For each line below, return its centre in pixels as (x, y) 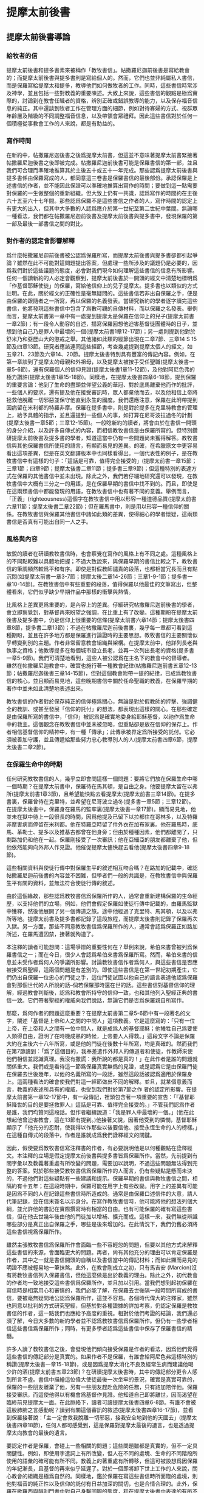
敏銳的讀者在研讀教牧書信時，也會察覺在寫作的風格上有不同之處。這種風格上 (102, 553)
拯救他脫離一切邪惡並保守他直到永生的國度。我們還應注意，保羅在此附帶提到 (102, 400)
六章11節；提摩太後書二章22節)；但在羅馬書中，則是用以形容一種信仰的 (95, 507)
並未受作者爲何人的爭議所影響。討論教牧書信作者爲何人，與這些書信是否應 (104, 962)
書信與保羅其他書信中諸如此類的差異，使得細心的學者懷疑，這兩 (112, 514)
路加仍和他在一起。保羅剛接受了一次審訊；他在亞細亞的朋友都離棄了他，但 (104, 840)
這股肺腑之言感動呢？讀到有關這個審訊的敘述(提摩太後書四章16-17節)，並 (97, 1410)
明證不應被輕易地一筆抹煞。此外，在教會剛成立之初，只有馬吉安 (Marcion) (99, 1268)
